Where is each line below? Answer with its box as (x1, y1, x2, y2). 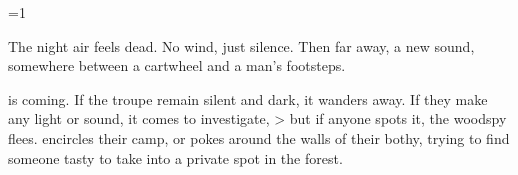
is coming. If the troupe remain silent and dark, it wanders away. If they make (8, 88, 488, 109)
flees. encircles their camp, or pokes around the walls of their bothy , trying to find (8, 127, 510, 148)
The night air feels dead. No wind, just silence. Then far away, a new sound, (8, 35, 475, 56)
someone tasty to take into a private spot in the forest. (8, 147, 343, 168)
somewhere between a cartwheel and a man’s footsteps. (8, 55, 346, 76)
